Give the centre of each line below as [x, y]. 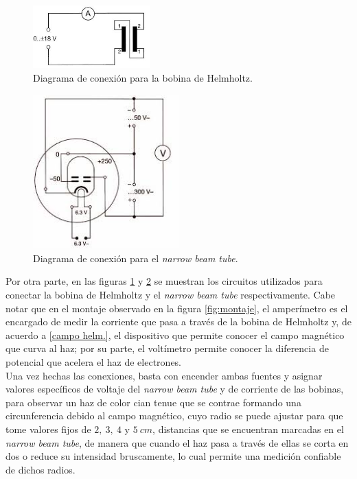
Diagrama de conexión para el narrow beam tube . [136, 258]
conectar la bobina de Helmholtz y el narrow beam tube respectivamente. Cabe [171, 295]
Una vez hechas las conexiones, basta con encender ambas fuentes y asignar [164, 375]
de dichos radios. [41, 469]
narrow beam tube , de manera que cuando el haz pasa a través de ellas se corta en [177, 442]
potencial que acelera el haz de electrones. [94, 362]
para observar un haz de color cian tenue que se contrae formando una [153, 402]
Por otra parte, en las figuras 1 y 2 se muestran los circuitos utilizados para [164, 281]
